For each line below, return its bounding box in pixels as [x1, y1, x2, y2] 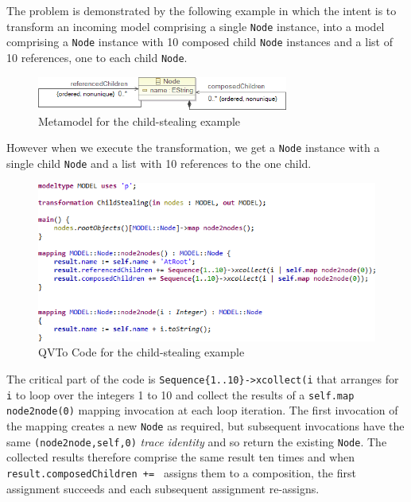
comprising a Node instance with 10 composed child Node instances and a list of [6, 33, 393, 50]
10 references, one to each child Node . [6, 49, 188, 65]
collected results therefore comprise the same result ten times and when [6, 449, 355, 465]
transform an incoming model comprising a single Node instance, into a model [6, 18, 385, 34]
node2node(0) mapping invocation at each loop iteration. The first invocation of [6, 402, 398, 418]
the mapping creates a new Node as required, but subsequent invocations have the [6, 418, 405, 434]
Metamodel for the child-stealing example [38, 112, 241, 129]
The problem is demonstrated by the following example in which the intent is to [6, 2, 397, 18]
